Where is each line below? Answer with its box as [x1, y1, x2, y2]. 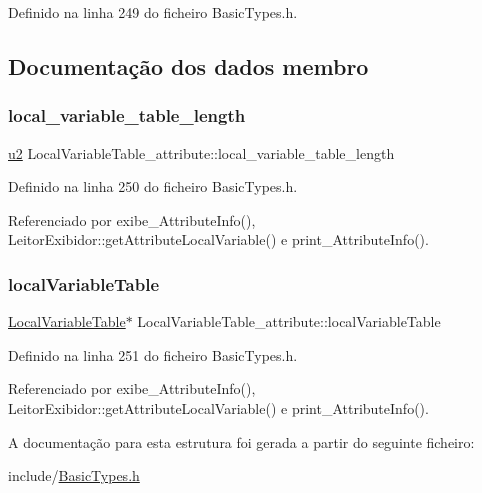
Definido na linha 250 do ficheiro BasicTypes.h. [8, 176, 298, 197]
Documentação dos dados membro [8, 50, 369, 81]
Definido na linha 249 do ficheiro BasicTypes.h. [8, 2, 298, 22]
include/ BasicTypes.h [8, 465, 140, 486]
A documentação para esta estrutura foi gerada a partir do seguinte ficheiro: [8, 431, 475, 452]
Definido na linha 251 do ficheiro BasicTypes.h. [8, 344, 298, 365]
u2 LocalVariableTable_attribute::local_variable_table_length [8, 142, 395, 163]
